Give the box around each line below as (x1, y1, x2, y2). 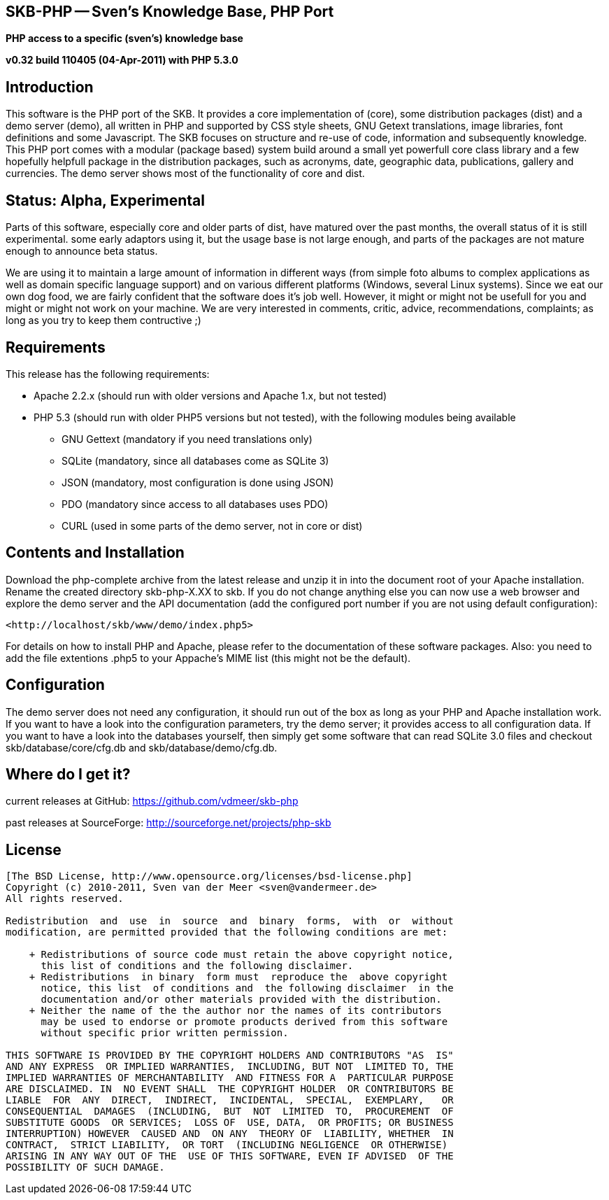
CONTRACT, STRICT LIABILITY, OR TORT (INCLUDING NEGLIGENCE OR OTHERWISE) (6, 1139, 448, 1151)
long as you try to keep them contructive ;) (6, 314, 201, 327)
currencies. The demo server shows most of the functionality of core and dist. (6, 167, 365, 180)
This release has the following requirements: (6, 367, 210, 380)
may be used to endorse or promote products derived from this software (41, 1016, 448, 1028)
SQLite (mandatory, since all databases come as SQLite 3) (62, 454, 329, 467)
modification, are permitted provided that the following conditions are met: (6, 926, 448, 938)
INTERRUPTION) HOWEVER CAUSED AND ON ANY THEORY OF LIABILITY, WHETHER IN (6, 1128, 454, 1140)
